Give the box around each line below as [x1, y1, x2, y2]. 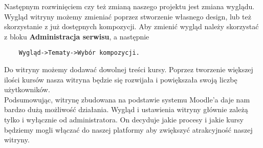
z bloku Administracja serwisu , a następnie [4, 31, 149, 41]
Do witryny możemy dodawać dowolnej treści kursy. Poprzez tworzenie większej [4, 64, 253, 75]
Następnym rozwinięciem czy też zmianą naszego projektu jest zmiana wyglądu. [4, 1, 255, 11]
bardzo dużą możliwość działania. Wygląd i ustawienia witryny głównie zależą [4, 104, 248, 115]
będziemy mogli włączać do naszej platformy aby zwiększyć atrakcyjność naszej [4, 124, 253, 135]
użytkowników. [4, 84, 50, 95]
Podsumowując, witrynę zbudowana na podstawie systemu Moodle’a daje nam [4, 94, 250, 104]
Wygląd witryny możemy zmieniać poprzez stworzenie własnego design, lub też [4, 11, 251, 22]
